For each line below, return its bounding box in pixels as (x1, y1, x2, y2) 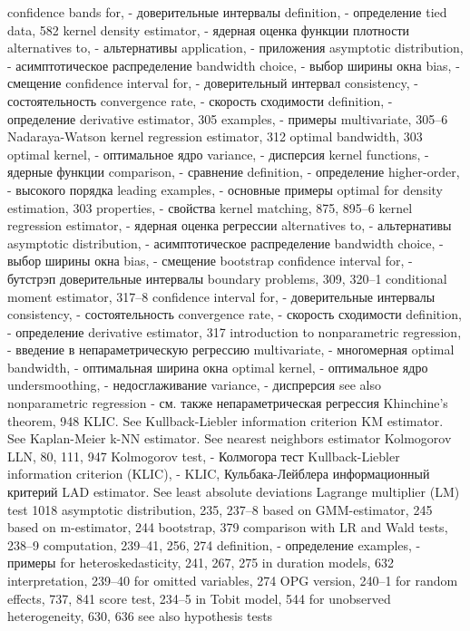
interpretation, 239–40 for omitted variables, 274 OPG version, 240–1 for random (7, 571, 458, 589)
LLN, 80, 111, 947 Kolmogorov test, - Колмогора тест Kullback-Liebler (7, 446, 400, 465)
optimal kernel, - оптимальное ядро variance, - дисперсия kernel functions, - (7, 144, 429, 163)
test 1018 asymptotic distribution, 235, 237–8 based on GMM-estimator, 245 (7, 500, 433, 519)
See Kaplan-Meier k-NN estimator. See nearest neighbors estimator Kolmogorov (7, 429, 452, 448)
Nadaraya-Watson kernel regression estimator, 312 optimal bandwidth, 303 (7, 127, 423, 146)
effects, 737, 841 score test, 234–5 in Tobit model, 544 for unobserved (7, 588, 391, 607)
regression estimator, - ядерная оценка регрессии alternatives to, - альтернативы (7, 216, 452, 235)
